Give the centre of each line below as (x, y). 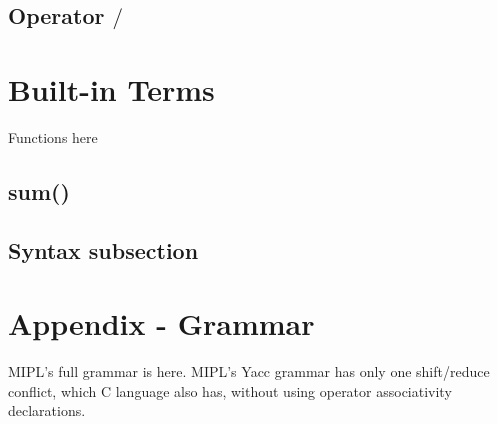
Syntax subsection (103, 249)
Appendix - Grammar (161, 323)
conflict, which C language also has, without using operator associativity (230, 390)
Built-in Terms (111, 88)
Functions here (53, 136)
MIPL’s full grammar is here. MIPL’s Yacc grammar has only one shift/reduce (249, 371)
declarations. (47, 410)
